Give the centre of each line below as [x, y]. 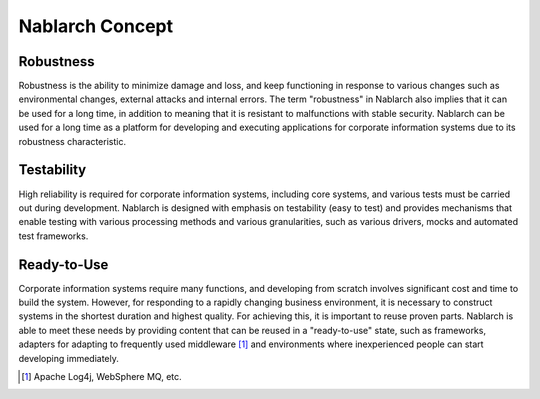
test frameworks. [53, 236]
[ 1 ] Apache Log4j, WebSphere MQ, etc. [101, 376]
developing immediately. [69, 358]
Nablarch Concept [96, 26]
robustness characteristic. [72, 141]
